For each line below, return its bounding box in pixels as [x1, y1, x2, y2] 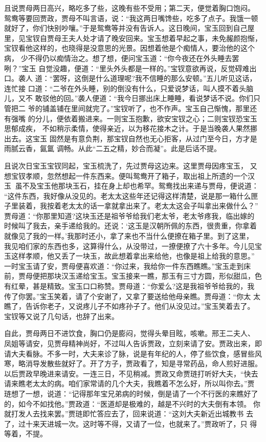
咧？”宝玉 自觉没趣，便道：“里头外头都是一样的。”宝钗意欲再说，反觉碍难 [4, 62, 250, 73]
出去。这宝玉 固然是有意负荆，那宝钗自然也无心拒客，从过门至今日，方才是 [4, 133, 257, 143]
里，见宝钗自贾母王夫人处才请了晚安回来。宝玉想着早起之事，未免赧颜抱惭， [4, 32, 262, 43]
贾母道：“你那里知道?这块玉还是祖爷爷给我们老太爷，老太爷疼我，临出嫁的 [4, 210, 255, 221]
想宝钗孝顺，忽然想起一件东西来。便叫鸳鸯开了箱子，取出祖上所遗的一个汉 [4, 170, 255, 181]
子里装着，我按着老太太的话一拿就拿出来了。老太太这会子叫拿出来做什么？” [4, 200, 258, 211]
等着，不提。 [4, 428, 47, 439]
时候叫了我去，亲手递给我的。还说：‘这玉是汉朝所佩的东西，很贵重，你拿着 [4, 220, 257, 231]
